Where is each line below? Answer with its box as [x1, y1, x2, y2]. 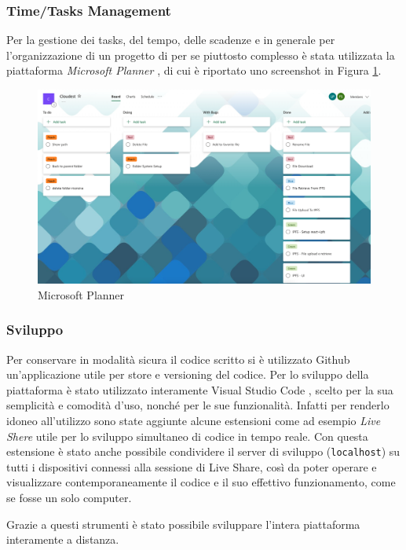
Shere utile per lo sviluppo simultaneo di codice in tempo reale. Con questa [6, 427, 368, 444]
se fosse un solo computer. [6, 489, 132, 505]
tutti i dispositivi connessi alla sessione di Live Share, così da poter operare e [6, 458, 377, 475]
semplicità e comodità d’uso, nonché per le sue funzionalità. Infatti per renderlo [6, 397, 390, 413]
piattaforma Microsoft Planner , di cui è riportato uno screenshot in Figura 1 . [6, 62, 382, 79]
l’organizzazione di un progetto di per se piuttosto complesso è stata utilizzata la [6, 46, 395, 63]
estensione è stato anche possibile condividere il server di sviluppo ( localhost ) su [6, 443, 401, 460]
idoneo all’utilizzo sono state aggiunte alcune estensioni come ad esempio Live [6, 412, 381, 428]
